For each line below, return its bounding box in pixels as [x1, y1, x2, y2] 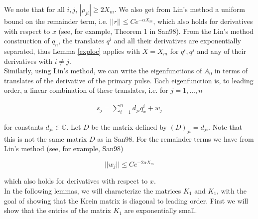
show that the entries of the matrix [4, 205, 111, 216]
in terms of [214, 65, 248, 76]
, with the [217, 185, 247, 196]
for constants [4, 121, 43, 132]
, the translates [58, 35, 105, 46]
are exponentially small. [124, 205, 197, 216]
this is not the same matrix [4, 133, 87, 144]
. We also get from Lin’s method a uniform [114, 4, 245, 14]
